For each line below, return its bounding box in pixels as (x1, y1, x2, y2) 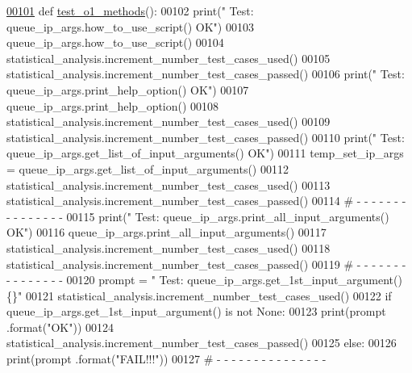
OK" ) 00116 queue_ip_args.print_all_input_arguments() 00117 (6, 224, 327, 241)
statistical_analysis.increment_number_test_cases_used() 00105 (6, 49, 331, 66)
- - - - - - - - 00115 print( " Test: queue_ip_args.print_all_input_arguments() (6, 207, 389, 224)
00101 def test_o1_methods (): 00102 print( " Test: (6, 2, 254, 19)
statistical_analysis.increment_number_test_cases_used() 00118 (6, 239, 331, 256)
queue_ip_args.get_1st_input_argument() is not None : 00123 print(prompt (6, 303, 386, 320)
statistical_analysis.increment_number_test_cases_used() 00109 (6, 113, 331, 130)
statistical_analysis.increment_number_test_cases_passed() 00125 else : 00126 (6, 334, 397, 351)
